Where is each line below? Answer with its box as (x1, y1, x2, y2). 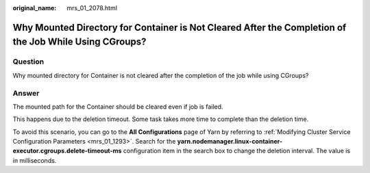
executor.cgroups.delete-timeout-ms (12, 147, 122, 155)
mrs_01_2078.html (66, 4, 118, 12)
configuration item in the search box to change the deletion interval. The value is (123, 147, 351, 155)
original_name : (12, 4, 57, 12)
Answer (12, 88, 40, 98)
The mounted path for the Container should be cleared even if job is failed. (12, 103, 223, 111)
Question (12, 57, 45, 66)
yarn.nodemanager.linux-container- (177, 137, 283, 146)
